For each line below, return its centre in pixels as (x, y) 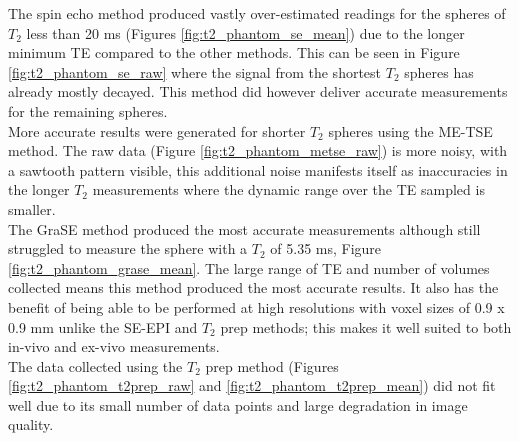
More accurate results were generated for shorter (157, 130)
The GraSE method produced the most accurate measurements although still (244, 228)
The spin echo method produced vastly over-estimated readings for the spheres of (257, 13)
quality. (31, 424)
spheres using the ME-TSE (410, 130)
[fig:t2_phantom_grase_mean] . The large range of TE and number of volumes (249, 267)
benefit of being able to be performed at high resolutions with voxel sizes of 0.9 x (256, 306)
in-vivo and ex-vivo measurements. (114, 346)
